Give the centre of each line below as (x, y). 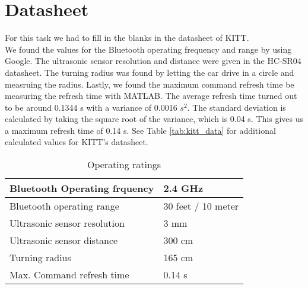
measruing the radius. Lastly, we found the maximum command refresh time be (150, 84)
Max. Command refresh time (69, 275)
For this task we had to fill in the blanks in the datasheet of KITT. (127, 38)
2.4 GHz (183, 188)
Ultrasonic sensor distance (64, 240)
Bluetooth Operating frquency (82, 188)
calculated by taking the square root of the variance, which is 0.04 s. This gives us (154, 119)
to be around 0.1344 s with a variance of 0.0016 (91, 107)
